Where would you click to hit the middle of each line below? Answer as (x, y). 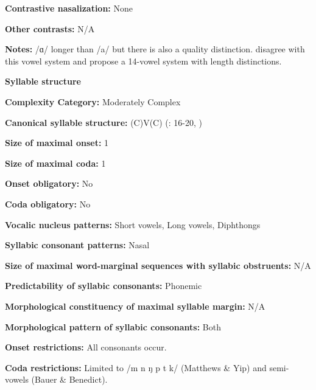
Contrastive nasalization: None (69, 8)
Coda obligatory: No (48, 204)
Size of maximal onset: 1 (57, 143)
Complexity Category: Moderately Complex (93, 101)
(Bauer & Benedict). (69, 379)
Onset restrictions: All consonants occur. (86, 347)
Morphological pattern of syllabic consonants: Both (113, 326)
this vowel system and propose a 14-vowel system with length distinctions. (143, 61)
